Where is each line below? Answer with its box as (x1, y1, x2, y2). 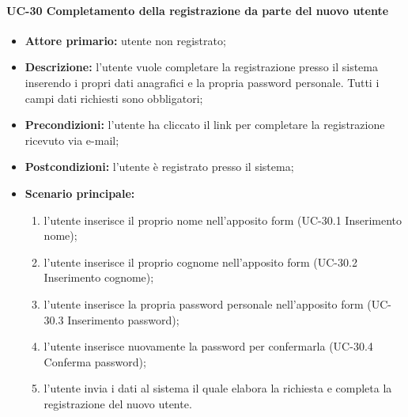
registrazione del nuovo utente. (43, 395, 192, 411)
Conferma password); (43, 353, 146, 370)
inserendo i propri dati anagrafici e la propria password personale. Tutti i (25, 74, 380, 90)
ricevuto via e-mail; (25, 131, 119, 148)
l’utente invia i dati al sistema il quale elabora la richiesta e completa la (43, 380, 392, 396)
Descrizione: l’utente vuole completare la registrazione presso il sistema (25, 59, 378, 75)
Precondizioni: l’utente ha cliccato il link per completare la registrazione (25, 116, 385, 133)
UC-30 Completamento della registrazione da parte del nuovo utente (6, 2, 389, 18)
